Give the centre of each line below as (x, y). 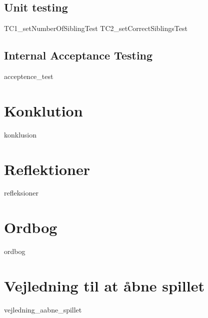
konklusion (20, 134)
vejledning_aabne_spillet (43, 309)
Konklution (43, 110)
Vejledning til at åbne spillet (104, 285)
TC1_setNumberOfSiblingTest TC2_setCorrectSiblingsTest (96, 28)
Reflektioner (47, 169)
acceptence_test (29, 76)
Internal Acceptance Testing (78, 55)
